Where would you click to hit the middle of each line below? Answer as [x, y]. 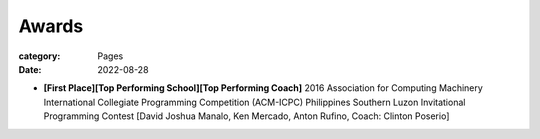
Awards [51, 26]
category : [39, 56]
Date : [30, 69]
